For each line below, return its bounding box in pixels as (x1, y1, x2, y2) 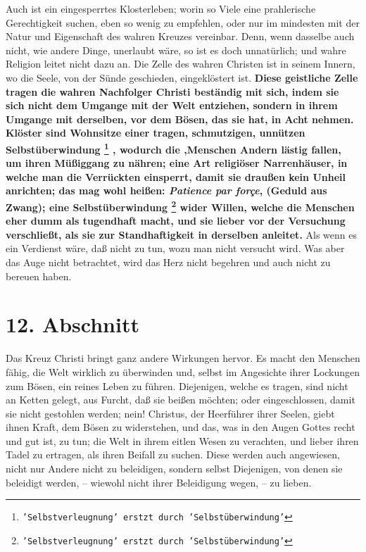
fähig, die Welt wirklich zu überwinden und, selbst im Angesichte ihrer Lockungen (6, 364, 360, 379)
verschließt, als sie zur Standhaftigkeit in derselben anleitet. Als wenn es (6, 227, 357, 241)
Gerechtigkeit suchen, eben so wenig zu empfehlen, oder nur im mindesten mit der (6, 15, 360, 30)
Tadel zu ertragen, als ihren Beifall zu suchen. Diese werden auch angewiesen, (6, 447, 340, 462)
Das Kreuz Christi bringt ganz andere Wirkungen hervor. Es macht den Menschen (6, 351, 360, 365)
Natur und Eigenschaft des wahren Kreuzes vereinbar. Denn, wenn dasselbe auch (6, 29, 355, 44)
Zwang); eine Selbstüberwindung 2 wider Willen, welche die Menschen (6, 197, 355, 214)
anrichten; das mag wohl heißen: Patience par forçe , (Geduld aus (6, 183, 327, 198)
